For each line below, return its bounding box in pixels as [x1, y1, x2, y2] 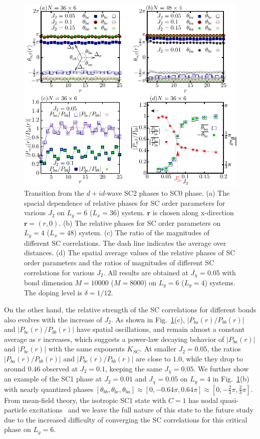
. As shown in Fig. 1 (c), [111, 314, 185, 324]
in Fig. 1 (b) [212, 373, 249, 384]
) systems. [204, 277, 235, 288]
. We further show [193, 363, 249, 373]
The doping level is [24, 287, 82, 298]
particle [4, 404, 27, 415]
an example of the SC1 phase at [4, 373, 102, 384]
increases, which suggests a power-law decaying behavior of [43, 333, 224, 344]
